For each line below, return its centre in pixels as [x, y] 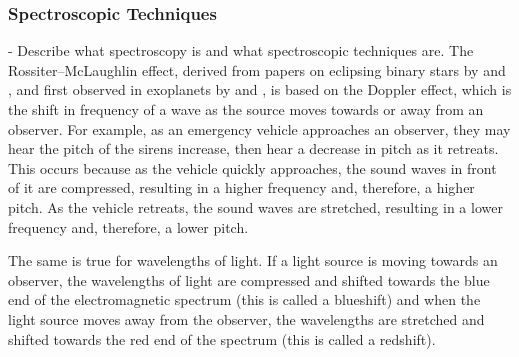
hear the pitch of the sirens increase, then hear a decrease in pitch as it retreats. [253, 148]
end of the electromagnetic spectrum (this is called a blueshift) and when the [244, 299]
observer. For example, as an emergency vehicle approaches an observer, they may [259, 128]
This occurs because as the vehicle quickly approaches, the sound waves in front [252, 167]
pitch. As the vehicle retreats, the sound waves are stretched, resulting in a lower [255, 206]
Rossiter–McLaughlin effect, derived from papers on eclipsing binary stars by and [257, 69]
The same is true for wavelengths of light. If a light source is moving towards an [253, 260]
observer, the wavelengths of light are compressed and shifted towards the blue [249, 279]
